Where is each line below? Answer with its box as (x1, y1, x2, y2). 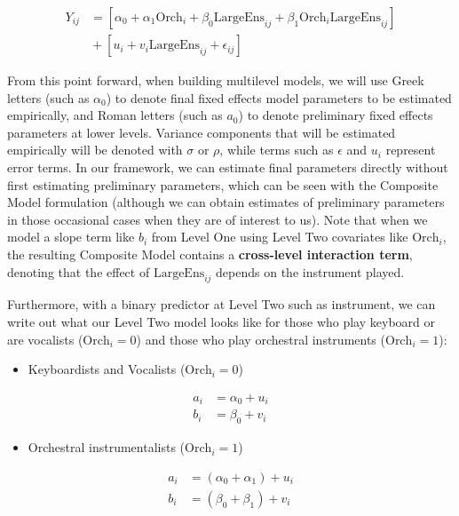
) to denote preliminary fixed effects (238, 106, 433, 124)
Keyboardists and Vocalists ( (28, 360, 186, 378)
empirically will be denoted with (7, 140, 183, 159)
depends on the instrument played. (216, 262, 405, 281)
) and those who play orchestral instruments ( (136, 329, 385, 348)
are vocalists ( (7, 329, 83, 348)
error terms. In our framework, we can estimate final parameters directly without (7, 158, 448, 177)
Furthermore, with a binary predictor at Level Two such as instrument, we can (7, 295, 436, 314)
